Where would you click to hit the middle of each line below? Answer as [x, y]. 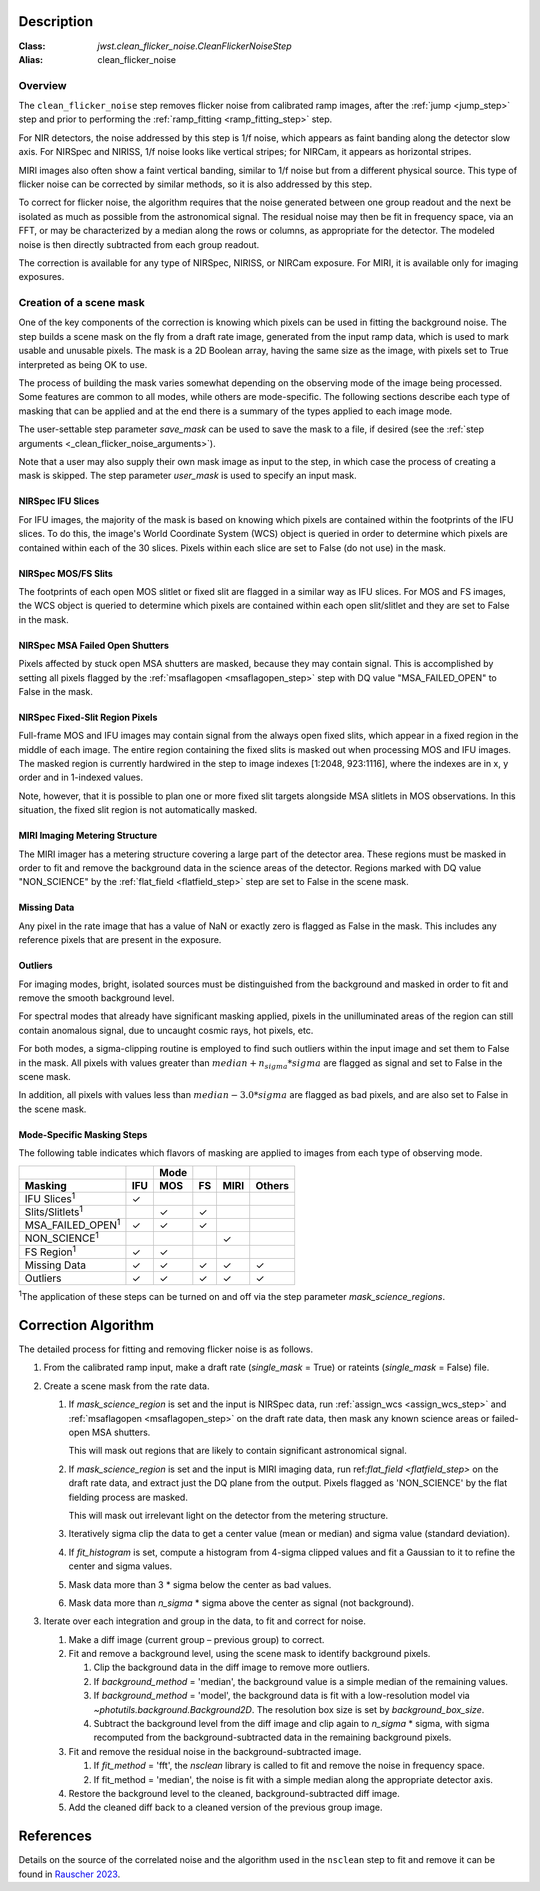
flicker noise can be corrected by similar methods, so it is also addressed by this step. [195, 184]
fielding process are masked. [128, 1497]
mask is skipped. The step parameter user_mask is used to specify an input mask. [187, 476]
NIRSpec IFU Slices [59, 501]
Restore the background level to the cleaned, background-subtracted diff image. [234, 1793]
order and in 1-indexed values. [81, 777]
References [55, 1836]
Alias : [31, 59]
